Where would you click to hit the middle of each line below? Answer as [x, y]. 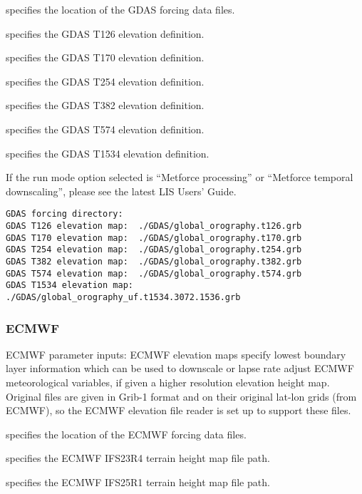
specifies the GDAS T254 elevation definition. [105, 81]
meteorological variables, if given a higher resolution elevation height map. [168, 382]
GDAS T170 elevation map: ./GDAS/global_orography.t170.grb [154, 238]
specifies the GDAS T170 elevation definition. [105, 57]
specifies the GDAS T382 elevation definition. [105, 105]
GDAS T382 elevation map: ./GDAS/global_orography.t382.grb [154, 261]
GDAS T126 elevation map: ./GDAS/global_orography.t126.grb [154, 226]
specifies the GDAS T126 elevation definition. [105, 33]
